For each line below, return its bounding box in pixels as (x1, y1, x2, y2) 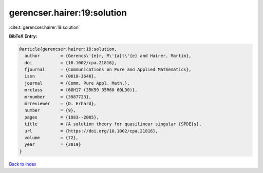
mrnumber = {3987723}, (24, 94, 92, 99)
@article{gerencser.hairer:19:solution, (19, 46, 117, 52)
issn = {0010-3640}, (24, 74, 97, 79)
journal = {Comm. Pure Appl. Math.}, (24, 80, 130, 86)
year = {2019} (24, 142, 81, 147)
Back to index (9, 161, 37, 167)
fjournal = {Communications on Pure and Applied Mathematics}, (24, 67, 192, 73)
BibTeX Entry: (9, 33, 38, 39)
